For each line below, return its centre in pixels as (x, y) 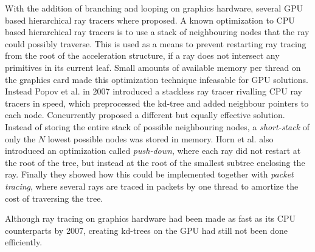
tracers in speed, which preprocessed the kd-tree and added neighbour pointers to (157, 103)
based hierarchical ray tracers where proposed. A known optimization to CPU (150, 20)
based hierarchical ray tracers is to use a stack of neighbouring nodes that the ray (157, 32)
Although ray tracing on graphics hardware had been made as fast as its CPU (150, 218)
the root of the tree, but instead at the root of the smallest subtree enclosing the (155, 162)
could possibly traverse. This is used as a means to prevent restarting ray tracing (156, 43)
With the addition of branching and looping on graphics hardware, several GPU (154, 8)
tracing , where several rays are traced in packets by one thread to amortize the (152, 186)
